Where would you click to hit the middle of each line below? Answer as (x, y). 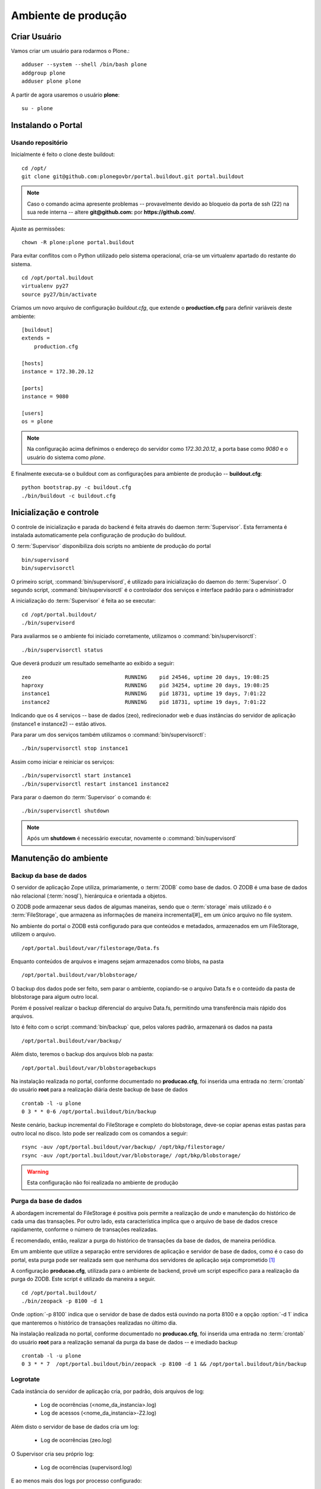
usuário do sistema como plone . (66, 457)
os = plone (37, 422)
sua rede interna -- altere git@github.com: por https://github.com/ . (111, 212)
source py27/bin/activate (59, 294)
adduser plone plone (51, 81)
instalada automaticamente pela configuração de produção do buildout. (99, 535)
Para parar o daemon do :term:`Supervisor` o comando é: (81, 797)
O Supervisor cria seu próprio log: (53, 1454)
